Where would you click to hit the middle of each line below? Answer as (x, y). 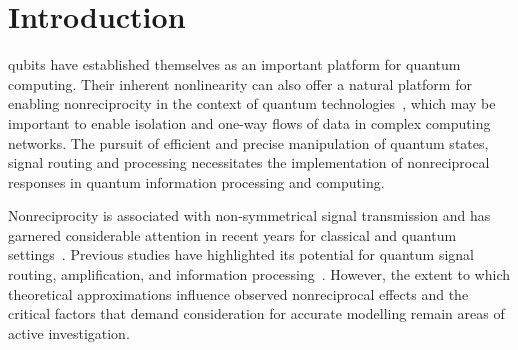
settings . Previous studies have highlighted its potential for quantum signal (241, 254)
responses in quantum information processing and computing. (196, 181)
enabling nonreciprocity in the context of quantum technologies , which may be (252, 103)
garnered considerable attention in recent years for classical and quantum (232, 234)
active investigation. (69, 332)
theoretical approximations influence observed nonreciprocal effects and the (238, 293)
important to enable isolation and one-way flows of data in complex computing (249, 122)
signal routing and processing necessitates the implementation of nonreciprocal (249, 162)
